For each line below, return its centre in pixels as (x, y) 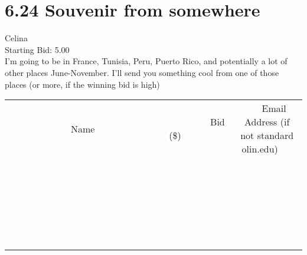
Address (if (267, 122)
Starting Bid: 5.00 (37, 49)
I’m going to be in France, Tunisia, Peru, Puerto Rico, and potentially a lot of (146, 61)
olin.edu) (260, 149)
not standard (267, 135)
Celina (16, 38)
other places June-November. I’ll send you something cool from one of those (142, 72)
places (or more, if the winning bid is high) (82, 84)
